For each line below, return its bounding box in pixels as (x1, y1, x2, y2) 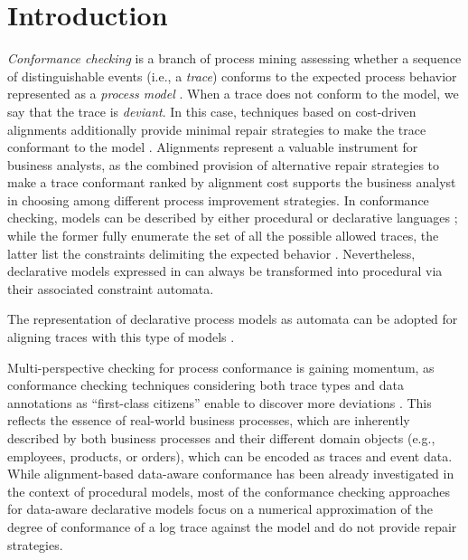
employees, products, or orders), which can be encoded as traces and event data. (7, 446, 453, 465)
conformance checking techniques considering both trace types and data (7, 375, 405, 394)
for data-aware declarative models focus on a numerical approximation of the (7, 499, 433, 518)
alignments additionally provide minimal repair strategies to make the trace (7, 119, 426, 138)
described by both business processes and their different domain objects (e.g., (7, 429, 435, 447)
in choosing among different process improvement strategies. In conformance (7, 190, 429, 209)
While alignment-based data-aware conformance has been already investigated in (7, 464, 454, 483)
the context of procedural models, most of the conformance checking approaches (7, 481, 450, 500)
